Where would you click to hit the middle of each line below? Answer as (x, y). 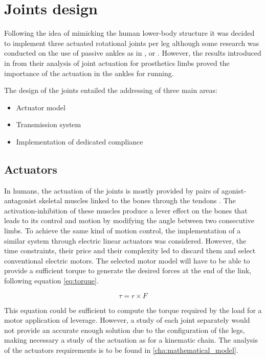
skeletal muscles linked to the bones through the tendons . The (137, 200)
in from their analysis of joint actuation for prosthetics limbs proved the (117, 63)
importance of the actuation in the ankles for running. (89, 73)
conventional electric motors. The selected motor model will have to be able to (127, 260)
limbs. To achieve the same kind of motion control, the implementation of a (123, 231)
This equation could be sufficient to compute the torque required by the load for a (133, 310)
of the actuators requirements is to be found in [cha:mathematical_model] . (121, 350)
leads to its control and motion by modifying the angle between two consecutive (129, 220)
